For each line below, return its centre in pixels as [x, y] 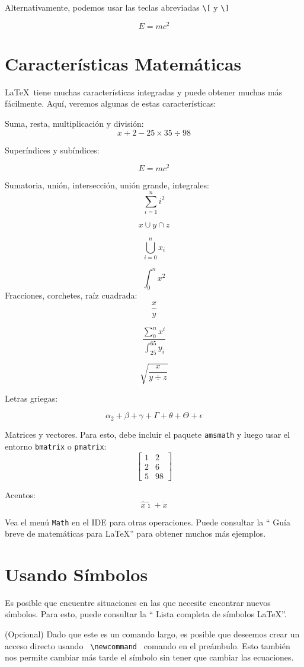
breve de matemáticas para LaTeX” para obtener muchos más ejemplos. [135, 533]
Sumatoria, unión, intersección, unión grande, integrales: [107, 185]
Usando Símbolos [76, 574]
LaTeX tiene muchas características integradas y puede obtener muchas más [144, 92]
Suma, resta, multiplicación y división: [74, 124]
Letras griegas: [31, 398]
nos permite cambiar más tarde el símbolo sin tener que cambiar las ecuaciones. [149, 657]
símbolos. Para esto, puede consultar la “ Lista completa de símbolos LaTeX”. [146, 614]
